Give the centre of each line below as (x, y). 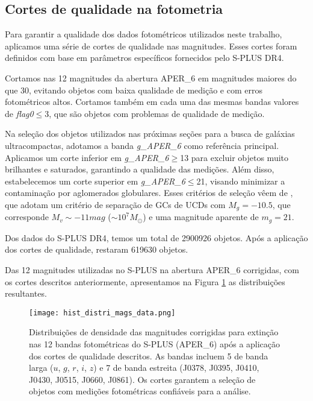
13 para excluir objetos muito (234, 157)
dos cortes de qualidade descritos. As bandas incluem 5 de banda (149, 355)
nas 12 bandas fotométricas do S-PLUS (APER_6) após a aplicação (155, 344)
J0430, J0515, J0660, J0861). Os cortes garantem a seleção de (142, 379)
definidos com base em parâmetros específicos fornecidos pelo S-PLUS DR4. (144, 58)
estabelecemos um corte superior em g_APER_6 (95, 181)
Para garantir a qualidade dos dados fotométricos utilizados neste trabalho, (144, 34)
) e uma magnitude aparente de (201, 217)
